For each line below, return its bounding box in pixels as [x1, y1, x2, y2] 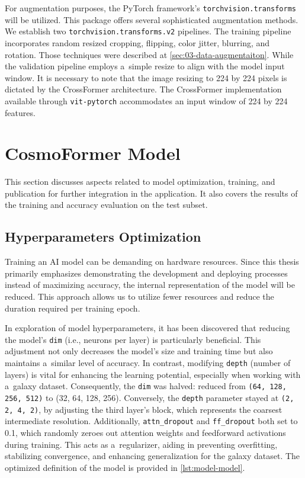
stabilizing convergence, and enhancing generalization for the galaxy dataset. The [5, 450, 300, 462]
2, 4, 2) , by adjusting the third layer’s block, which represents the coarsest [5, 403, 282, 415]
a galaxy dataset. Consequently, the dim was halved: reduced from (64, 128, [5, 380, 287, 392]
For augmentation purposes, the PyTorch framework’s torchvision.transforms [5, 2, 297, 14]
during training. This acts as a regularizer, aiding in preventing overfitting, [5, 438, 278, 450]
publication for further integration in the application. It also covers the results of [5, 187, 298, 199]
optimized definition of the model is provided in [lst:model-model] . [5, 461, 245, 473]
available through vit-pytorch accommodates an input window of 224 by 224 [5, 94, 288, 107]
